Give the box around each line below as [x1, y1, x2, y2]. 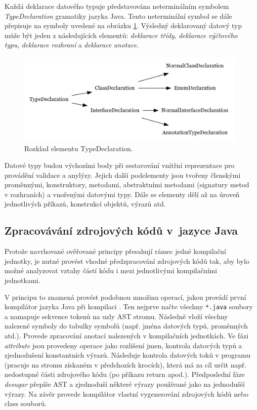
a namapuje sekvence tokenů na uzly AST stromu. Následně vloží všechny [4, 311, 228, 321]
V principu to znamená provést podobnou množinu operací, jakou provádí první [4, 291, 246, 302]
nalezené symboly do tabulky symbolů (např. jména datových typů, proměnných [4, 321, 248, 331]
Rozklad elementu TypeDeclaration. [24, 143, 133, 154]
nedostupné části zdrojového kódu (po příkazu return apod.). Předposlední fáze [4, 369, 245, 379]
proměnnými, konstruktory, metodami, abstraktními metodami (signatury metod [4, 179, 250, 190]
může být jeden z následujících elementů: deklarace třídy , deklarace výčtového [4, 30, 238, 40]
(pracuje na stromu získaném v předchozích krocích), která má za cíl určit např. [4, 359, 247, 369]
